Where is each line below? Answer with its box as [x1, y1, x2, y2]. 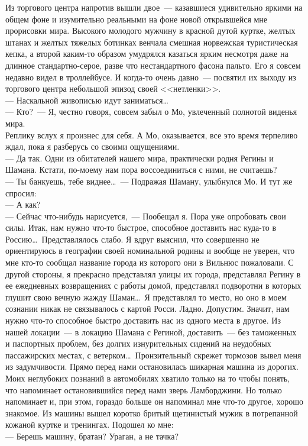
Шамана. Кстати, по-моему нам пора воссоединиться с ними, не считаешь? [5, 163, 277, 176]
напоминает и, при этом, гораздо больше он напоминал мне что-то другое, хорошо [5, 395, 303, 408]
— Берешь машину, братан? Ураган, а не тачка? [5, 429, 179, 442]
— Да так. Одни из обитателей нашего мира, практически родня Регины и [5, 151, 274, 164]
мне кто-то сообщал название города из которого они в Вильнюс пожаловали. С [5, 256, 294, 269]
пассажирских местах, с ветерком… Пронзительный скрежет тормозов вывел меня [5, 348, 301, 361]
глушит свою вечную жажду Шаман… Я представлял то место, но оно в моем [5, 290, 287, 303]
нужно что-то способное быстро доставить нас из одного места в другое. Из [5, 314, 281, 327]
